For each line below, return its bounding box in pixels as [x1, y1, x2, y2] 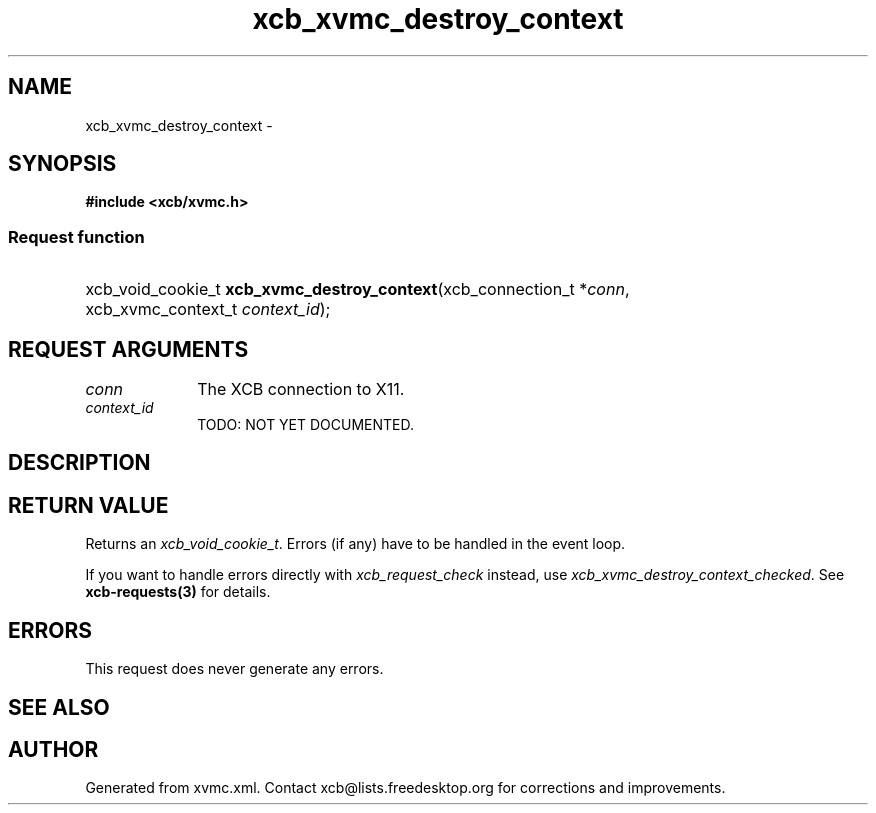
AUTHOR [8, 736, 99, 762]
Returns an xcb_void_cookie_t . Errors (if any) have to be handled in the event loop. [85, 535, 626, 553]
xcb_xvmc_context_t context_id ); [85, 299, 331, 320]
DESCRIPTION [8, 450, 151, 476]
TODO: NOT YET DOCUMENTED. [197, 416, 415, 434]
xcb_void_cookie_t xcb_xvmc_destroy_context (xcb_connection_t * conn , [85, 279, 630, 300]
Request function [8, 226, 145, 247]
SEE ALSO [8, 694, 110, 720]
